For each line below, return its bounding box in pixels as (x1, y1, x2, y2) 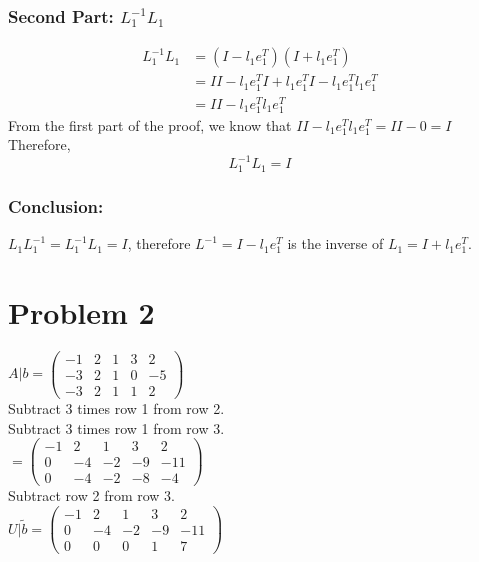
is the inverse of (287, 233, 384, 254)
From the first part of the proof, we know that (8, 114, 292, 135)
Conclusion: (8, 193, 104, 218)
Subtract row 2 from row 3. (8, 485, 175, 506)
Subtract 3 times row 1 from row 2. (8, 398, 225, 419)
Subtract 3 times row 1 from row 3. (8, 417, 225, 438)
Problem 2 (8, 291, 155, 332)
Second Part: (8, 3, 114, 28)
